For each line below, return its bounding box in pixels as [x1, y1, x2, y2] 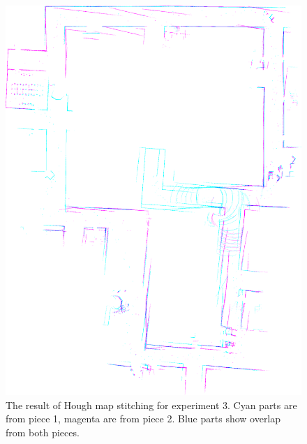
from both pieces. [6, 424, 80, 439]
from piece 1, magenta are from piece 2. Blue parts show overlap [6, 411, 281, 426]
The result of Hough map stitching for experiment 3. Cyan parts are [6, 397, 297, 412]
